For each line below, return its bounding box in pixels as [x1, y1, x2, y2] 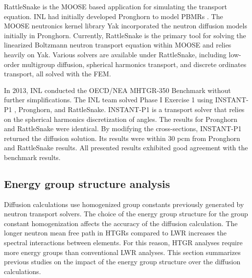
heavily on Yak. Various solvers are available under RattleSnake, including [4, 49, 227, 59]
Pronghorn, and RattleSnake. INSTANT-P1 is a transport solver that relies [18, 104, 245, 114]
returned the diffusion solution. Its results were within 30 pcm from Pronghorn [4, 133, 240, 143]
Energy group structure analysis [4, 176, 170, 191]
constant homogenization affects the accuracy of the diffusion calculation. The [4, 218, 238, 228]
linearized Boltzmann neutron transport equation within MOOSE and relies [4, 40, 231, 50]
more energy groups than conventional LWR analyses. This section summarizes [4, 247, 241, 257]
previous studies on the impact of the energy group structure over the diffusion [4, 256, 241, 267]
